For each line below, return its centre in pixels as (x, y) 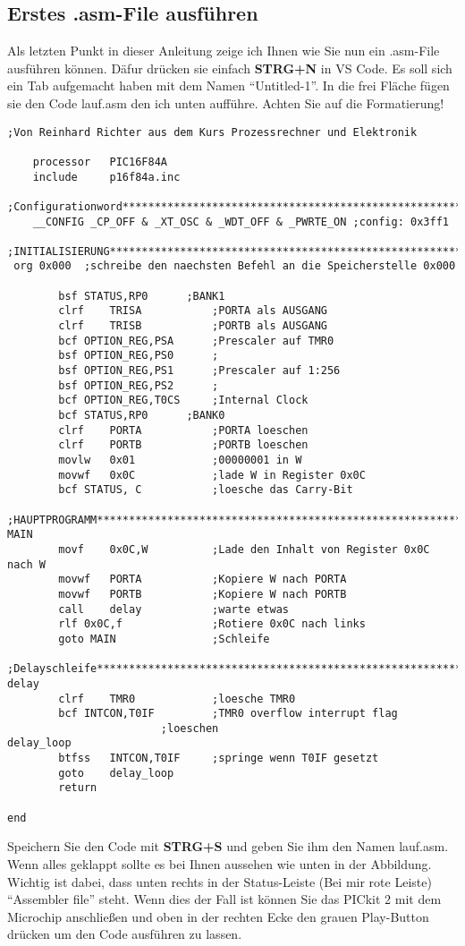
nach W (26, 564)
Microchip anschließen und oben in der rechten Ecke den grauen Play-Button (218, 916)
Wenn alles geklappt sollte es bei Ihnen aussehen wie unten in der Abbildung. (220, 864)
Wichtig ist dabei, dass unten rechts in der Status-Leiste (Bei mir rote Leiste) (220, 881)
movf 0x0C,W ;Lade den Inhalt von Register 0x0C (244, 549)
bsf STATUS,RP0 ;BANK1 (142, 296)
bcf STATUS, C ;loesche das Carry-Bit (206, 490)
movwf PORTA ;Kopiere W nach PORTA (203, 580)
